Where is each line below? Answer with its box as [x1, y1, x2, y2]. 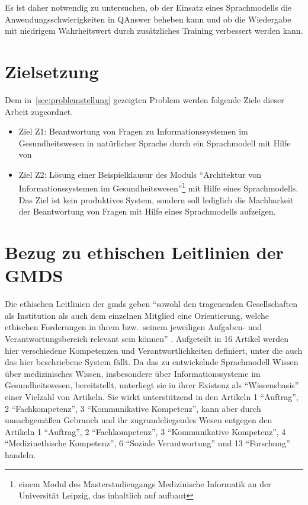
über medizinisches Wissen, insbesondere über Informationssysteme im [5, 367, 261, 379]
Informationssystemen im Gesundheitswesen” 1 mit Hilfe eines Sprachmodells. [18, 180, 299, 194]
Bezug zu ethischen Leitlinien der [5, 240, 284, 264]
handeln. [5, 448, 36, 461]
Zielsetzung [5, 59, 99, 83]
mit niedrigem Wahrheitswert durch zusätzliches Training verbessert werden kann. [5, 24, 303, 37]
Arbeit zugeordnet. [5, 105, 73, 117]
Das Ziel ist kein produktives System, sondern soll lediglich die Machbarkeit [18, 193, 294, 206]
